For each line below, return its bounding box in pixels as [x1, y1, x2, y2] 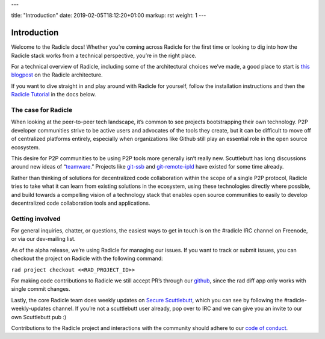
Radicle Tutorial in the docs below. [11, 91, 96, 98]
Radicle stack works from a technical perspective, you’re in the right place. [11, 52, 197, 59]
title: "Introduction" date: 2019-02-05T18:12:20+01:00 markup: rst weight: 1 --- [11, 12, 206, 19]
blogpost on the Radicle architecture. [11, 71, 103, 78]
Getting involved [11, 214, 61, 223]
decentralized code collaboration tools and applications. [11, 199, 150, 207]
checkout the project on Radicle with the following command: [11, 255, 163, 262]
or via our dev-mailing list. [11, 235, 76, 243]
